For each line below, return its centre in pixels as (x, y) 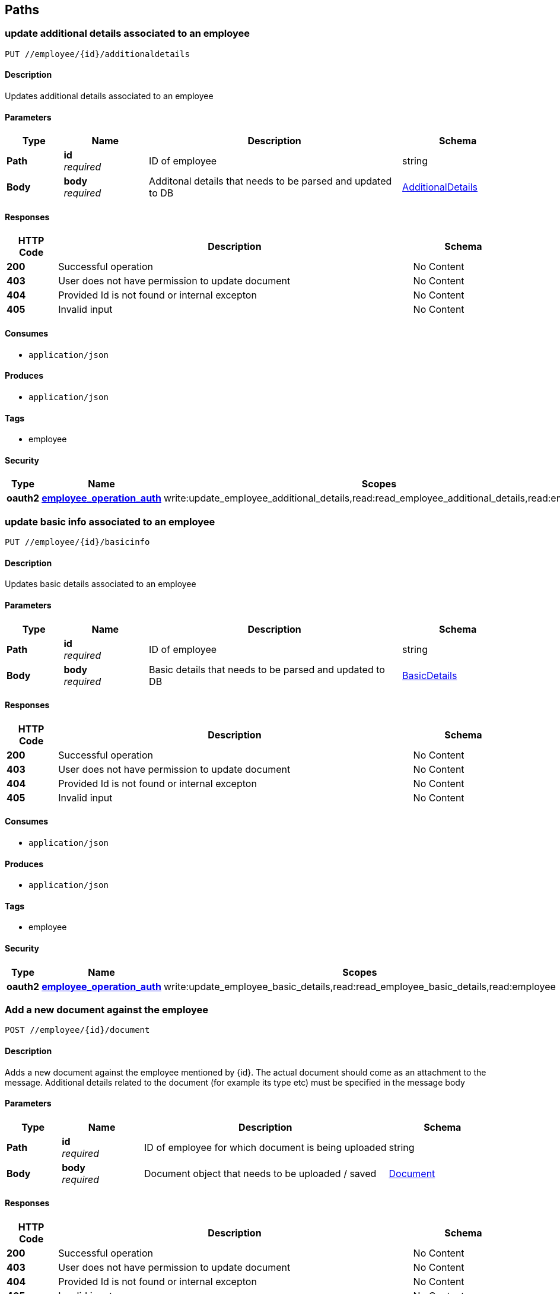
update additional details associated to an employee (127, 34)
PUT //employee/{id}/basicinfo (77, 542)
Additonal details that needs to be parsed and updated (271, 181)
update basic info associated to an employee (110, 521)
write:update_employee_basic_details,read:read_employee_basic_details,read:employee (359, 986)
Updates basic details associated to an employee (101, 584)
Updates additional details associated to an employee (109, 96)
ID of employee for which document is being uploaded (265, 1147)
